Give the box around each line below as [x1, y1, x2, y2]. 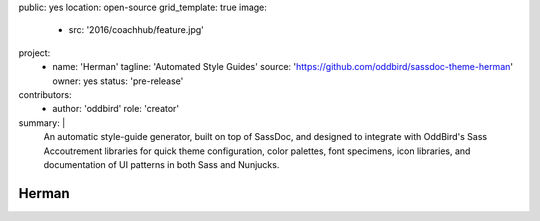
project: [18, 46, 51, 59]
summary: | [18, 116, 66, 129]
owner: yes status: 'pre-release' [52, 75, 184, 87]
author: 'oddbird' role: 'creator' [52, 103, 180, 115]
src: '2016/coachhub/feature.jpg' [68, 24, 204, 36]
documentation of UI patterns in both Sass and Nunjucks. [43, 158, 280, 170]
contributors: [18, 88, 72, 100]
